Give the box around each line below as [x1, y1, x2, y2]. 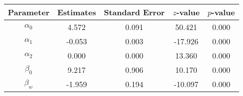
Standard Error [104, 6, 165, 18]
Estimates [57, 6, 96, 18]
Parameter [8, 6, 50, 18]
